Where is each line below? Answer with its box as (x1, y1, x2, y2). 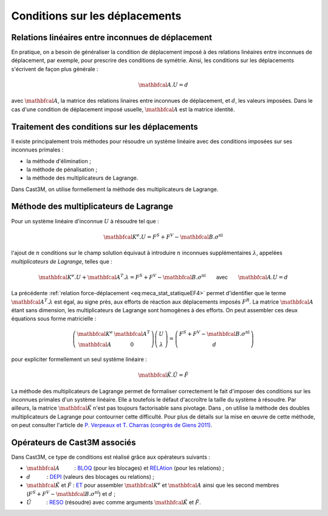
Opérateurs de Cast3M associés (11, 437, 136, 447)
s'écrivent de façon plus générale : (11, 65, 98, 72)
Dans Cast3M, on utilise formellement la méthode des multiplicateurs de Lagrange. (11, 186, 219, 193)
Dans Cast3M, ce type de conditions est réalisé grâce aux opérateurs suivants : (11, 453, 211, 461)
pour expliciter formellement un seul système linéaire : (11, 355, 147, 363)
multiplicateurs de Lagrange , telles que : (11, 257, 112, 265)
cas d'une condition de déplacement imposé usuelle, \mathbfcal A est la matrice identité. (11, 105, 235, 113)
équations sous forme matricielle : (11, 315, 97, 322)
